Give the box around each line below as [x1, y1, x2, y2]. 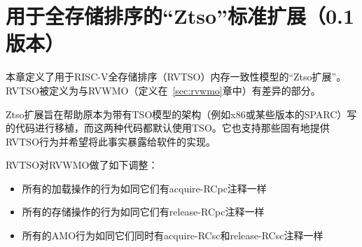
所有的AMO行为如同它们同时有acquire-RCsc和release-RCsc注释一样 [22, 228, 323, 243]
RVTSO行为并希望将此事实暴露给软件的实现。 [6, 134, 216, 148]
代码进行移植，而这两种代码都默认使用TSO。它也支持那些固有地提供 [15, 120, 330, 135]
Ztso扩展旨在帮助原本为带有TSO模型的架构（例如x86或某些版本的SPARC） [6, 106, 347, 121]
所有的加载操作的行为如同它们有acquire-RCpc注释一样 [22, 181, 267, 195]
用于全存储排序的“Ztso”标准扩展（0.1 [6, 1, 355, 30]
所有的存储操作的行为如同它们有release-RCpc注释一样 [22, 204, 265, 219]
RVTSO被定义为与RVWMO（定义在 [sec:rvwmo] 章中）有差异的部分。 [6, 83, 321, 97]
